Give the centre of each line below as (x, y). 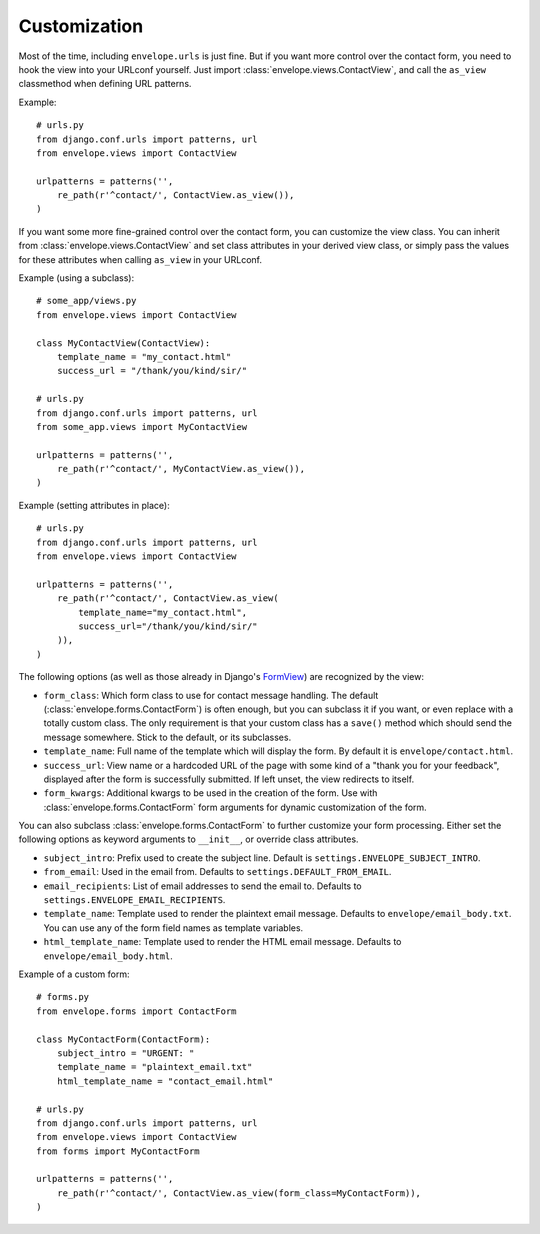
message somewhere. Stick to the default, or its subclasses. (167, 737)
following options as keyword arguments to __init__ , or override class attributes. (188, 839)
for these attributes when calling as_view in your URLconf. (140, 259)
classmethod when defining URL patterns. (105, 84)
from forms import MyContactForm (118, 1151)
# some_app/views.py (86, 301)
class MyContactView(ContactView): (123, 343)
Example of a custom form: (74, 974)
